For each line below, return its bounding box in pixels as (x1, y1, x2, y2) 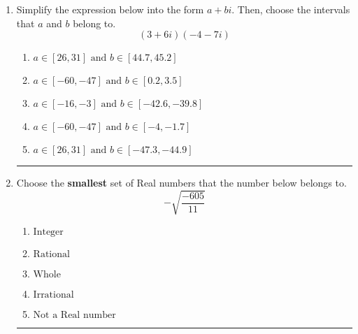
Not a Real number (33, 310, 116, 321)
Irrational (33, 290, 74, 300)
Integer (33, 227, 64, 238)
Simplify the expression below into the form (16, 2, 204, 16)
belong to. (73, 15, 116, 30)
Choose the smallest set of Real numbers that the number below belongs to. (16, 175, 347, 190)
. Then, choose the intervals (231, 2, 350, 16)
